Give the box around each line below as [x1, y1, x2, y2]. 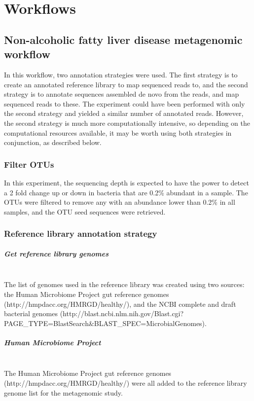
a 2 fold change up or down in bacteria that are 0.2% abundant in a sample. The [4, 187, 248, 197]
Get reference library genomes [4, 248, 109, 258]
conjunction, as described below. [4, 137, 102, 147]
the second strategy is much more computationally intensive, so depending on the [4, 117, 250, 128]
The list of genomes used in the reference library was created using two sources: [4, 279, 245, 290]
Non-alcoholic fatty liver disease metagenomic [4, 32, 243, 47]
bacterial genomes [4, 308, 58, 319]
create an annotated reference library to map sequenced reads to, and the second [4, 79, 248, 89]
